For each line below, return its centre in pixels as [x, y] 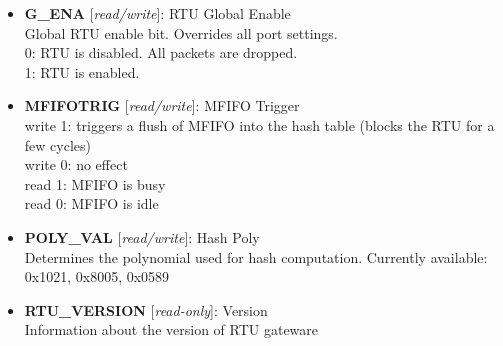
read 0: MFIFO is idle [91, 203]
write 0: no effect [76, 164]
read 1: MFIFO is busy [95, 183]
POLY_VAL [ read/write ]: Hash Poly [142, 236]
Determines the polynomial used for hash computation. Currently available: [256, 256]
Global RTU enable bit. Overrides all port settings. [181, 32]
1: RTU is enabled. [82, 71]
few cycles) [57, 144]
